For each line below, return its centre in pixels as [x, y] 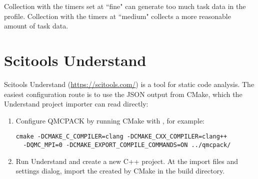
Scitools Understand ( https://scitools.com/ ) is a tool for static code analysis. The [129, 84]
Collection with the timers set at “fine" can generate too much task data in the [125, 6]
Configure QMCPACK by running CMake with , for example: [110, 120]
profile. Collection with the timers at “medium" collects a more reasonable [117, 16]
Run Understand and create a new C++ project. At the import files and [127, 161]
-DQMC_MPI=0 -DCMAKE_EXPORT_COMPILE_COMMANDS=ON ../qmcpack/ [127, 145]
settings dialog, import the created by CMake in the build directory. [120, 171]
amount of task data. [36, 26]
